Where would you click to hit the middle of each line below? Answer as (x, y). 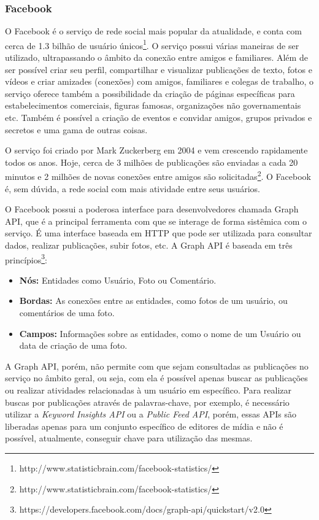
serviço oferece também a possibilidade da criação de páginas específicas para (150, 93)
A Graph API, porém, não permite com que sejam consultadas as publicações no (157, 366)
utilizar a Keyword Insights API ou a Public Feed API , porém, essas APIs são (151, 414)
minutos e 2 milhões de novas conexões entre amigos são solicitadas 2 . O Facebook (158, 176)
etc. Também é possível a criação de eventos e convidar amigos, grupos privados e (159, 118)
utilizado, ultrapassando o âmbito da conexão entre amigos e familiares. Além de (156, 57)
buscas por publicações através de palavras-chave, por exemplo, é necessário (147, 402)
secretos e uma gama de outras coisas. (76, 129)
